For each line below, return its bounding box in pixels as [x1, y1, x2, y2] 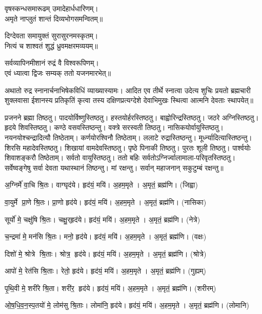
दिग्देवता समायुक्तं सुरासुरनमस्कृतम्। [5, 30, 98, 41]
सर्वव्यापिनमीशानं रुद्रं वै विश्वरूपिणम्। [5, 57, 99, 68]
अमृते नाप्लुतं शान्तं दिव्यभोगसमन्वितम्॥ [5, 13, 103, 24]
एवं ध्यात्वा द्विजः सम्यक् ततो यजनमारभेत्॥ [5, 67, 111, 78]
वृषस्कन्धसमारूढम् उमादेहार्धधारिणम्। [5, 3, 98, 13]
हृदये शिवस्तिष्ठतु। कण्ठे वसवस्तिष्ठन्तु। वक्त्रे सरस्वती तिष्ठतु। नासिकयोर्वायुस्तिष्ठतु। [5, 122, 224, 133]
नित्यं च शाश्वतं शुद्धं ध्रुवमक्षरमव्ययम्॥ [5, 40, 98, 51]
